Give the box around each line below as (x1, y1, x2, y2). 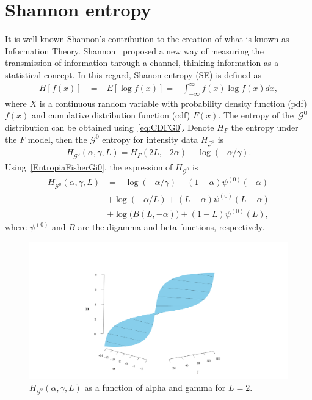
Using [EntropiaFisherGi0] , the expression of (5, 161, 173, 173)
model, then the (27, 133, 87, 145)
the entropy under (231, 121, 299, 134)
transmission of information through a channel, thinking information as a (5, 56, 279, 69)
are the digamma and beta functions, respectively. (78, 220, 265, 233)
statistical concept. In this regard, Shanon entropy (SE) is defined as (5, 68, 261, 81)
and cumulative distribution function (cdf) (32, 109, 190, 122)
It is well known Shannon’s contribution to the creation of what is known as (5, 32, 289, 45)
